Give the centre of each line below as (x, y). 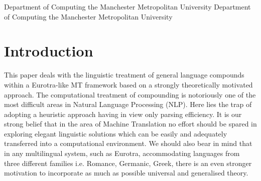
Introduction (49, 51)
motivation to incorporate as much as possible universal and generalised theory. (126, 173)
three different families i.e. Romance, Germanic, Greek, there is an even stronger (128, 163)
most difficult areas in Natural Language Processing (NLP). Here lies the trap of (128, 104)
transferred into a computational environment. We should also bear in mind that (128, 143)
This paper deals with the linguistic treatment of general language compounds (124, 75)
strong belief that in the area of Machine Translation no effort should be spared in (130, 124)
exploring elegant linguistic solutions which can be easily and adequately (116, 133)
